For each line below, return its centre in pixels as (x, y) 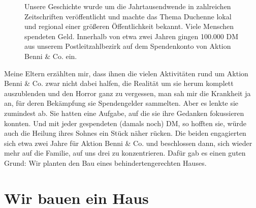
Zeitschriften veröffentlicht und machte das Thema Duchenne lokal (128, 16)
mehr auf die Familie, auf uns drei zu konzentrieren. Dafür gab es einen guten (125, 153)
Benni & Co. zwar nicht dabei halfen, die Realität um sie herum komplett (119, 83)
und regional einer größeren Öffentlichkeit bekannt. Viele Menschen (129, 26)
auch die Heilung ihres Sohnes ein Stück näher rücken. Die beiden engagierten (125, 133)
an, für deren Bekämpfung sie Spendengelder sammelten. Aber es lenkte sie (121, 103)
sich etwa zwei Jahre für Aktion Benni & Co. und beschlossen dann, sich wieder (128, 143)
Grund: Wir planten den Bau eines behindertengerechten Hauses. (105, 162)
